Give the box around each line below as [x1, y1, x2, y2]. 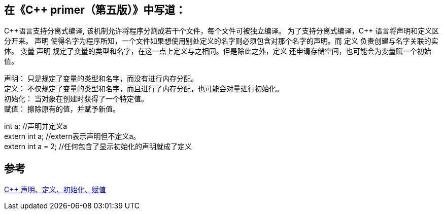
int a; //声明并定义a [4, 122, 67, 131]
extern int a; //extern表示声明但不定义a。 [4, 132, 141, 141]
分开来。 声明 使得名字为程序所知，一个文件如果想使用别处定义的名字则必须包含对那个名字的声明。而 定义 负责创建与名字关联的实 [4, 37, 438, 46]
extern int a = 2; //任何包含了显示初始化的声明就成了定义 [4, 142, 192, 151]
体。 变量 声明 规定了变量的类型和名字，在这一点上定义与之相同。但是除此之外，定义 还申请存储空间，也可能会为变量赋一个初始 [4, 47, 431, 56]
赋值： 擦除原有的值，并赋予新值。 [4, 104, 120, 114]
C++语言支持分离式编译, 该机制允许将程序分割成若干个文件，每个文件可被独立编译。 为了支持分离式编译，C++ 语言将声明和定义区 [4, 26, 439, 35]
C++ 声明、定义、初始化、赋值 [4, 185, 106, 194]
